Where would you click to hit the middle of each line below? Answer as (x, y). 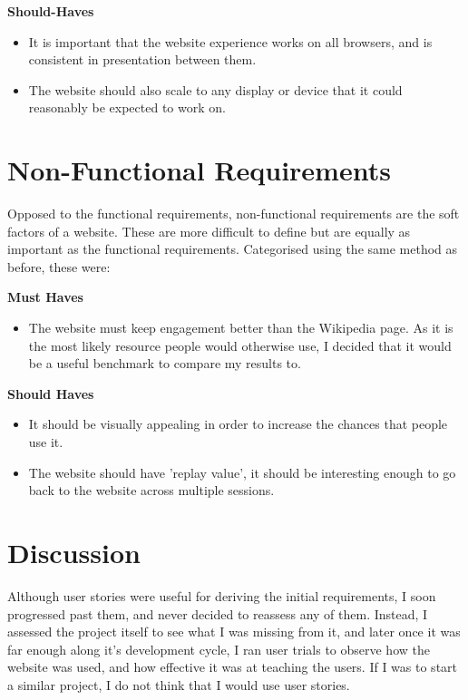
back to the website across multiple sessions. (151, 490)
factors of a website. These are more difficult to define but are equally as (209, 231)
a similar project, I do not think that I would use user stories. (179, 684)
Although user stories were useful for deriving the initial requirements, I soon (222, 595)
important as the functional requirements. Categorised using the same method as (233, 249)
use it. (46, 442)
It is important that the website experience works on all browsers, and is (230, 41)
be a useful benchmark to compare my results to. (165, 363)
